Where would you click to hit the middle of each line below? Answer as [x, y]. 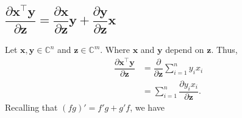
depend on [185, 50]
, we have [147, 107]
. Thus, [224, 50]
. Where [115, 50]
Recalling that [31, 107]
